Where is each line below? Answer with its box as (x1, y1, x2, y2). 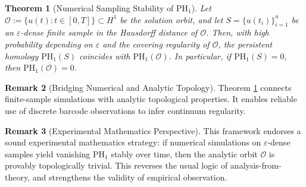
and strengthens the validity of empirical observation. (32, 170, 227, 183)
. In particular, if (168, 49, 232, 62)
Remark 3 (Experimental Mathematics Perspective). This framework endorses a (5, 124, 301, 137)
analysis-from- (230, 159, 282, 172)
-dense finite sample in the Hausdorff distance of (20, 26, 198, 39)
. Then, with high (206, 26, 269, 39)
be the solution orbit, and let (120, 13, 223, 26)
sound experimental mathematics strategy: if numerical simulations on (5, 136, 261, 148)
